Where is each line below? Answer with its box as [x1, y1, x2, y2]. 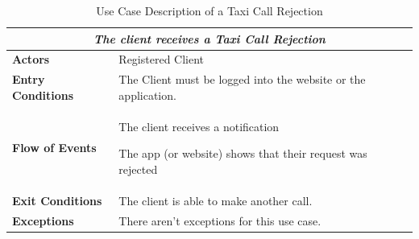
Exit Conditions [12, 192, 102, 208]
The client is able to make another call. [118, 192, 313, 208]
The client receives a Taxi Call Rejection [93, 30, 326, 47]
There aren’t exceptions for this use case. [118, 212, 322, 229]
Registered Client [118, 51, 205, 68]
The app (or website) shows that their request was [118, 145, 367, 162]
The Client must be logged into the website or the [118, 71, 366, 88]
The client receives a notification [118, 117, 280, 134]
